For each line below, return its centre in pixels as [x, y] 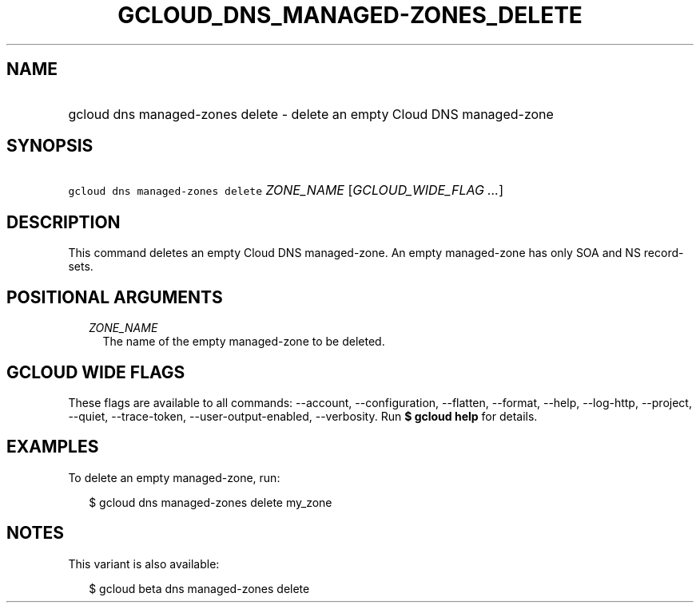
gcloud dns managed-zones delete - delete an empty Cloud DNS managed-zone [311, 114]
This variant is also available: [144, 564]
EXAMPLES [53, 447]
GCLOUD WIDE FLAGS [96, 372]
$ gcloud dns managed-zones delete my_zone [211, 502]
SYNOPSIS [50, 146]
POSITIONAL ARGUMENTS [115, 297]
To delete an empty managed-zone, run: [174, 477]
